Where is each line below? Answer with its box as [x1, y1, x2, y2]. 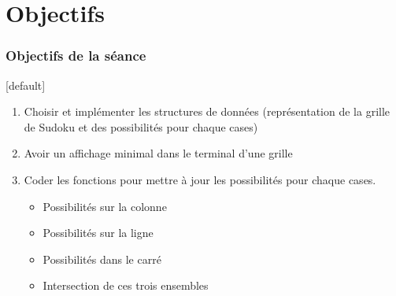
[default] [6, 76, 46, 93]
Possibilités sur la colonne [43, 198, 167, 214]
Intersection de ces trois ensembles [43, 277, 209, 294]
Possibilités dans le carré [43, 250, 161, 267]
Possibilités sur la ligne [43, 224, 154, 241]
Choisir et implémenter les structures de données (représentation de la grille [24, 103, 390, 120]
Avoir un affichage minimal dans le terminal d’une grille [24, 145, 293, 161]
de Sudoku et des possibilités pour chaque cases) [24, 118, 258, 135]
